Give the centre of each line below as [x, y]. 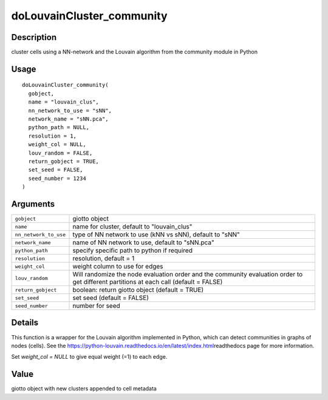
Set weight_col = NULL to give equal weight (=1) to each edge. [89, 357]
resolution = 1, [53, 136]
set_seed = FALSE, [56, 170]
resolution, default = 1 [104, 259]
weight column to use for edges [118, 267]
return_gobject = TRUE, [64, 161]
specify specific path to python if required [132, 250]
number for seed [97, 306]
